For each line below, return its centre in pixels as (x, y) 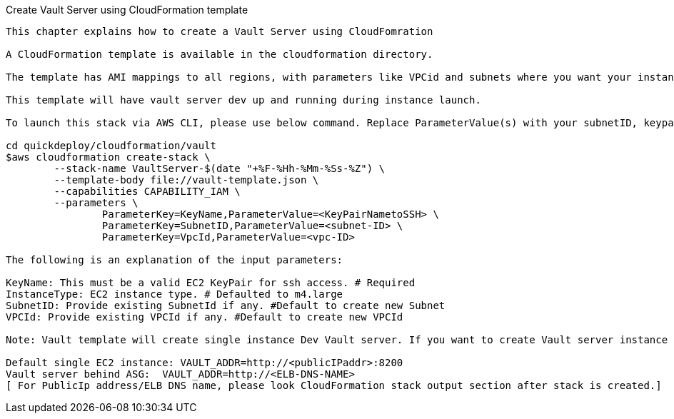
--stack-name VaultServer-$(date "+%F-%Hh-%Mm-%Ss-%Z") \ (220, 168)
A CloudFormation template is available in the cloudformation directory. (220, 54)
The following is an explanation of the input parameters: (175, 260)
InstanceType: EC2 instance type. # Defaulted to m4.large (175, 294)
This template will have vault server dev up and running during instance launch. (243, 100)
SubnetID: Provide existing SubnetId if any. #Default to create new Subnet (226, 306)
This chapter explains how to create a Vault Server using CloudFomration (220, 31)
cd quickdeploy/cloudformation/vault (111, 146)
